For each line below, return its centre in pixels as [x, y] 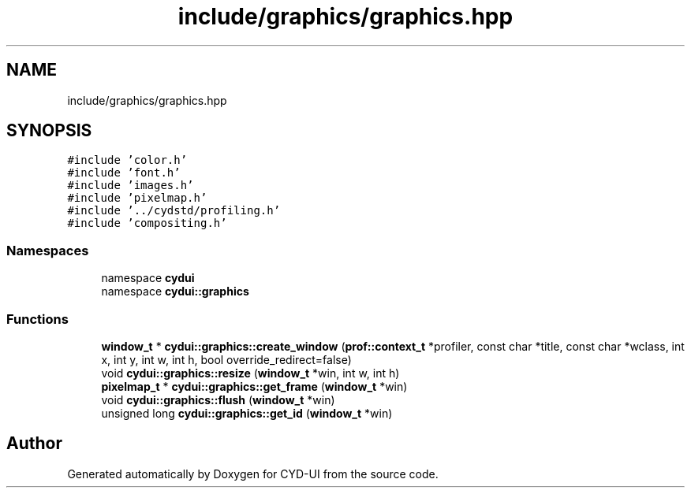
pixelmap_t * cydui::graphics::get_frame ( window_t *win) [254, 386]
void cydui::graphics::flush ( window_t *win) [218, 399]
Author [34, 444]
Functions [37, 319]
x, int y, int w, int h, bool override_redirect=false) [226, 359]
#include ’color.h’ [127, 160]
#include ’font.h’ [124, 173]
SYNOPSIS [49, 131]
